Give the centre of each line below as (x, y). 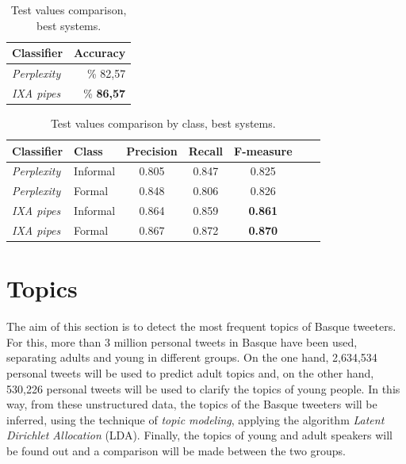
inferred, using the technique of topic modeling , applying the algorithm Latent (195, 419)
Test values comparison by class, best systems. (163, 123)
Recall (206, 150)
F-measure (263, 150)
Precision (152, 150)
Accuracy (100, 53)
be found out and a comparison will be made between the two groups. (176, 450)
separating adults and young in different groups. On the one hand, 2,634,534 (192, 357)
